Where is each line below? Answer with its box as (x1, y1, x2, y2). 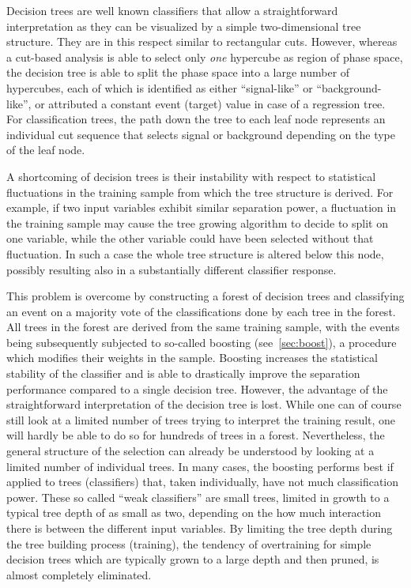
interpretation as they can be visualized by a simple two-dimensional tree (6, 17, 361, 34)
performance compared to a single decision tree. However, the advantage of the (6, 380, 388, 397)
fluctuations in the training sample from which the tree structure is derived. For (6, 183, 394, 200)
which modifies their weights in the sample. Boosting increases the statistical (6, 349, 378, 366)
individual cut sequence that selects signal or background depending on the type (6, 126, 395, 142)
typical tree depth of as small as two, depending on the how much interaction (6, 504, 381, 521)
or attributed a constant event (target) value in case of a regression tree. (35, 95, 386, 111)
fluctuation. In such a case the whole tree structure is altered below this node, (6, 245, 384, 262)
